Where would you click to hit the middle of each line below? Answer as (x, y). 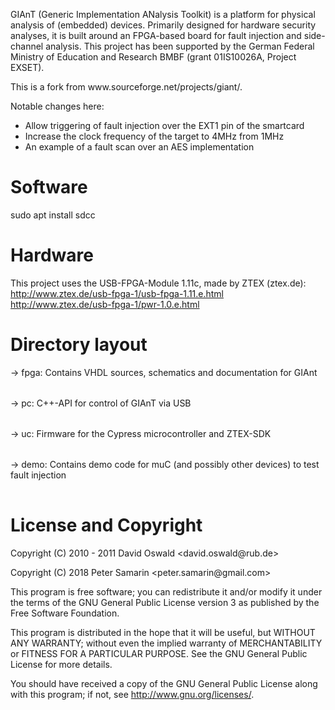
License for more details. (61, 664)
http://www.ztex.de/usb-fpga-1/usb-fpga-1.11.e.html (117, 293)
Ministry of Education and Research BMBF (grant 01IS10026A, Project (153, 57)
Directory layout (79, 345)
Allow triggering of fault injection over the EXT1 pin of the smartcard (164, 125)
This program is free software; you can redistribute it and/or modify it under (166, 591)
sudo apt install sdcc (53, 215)
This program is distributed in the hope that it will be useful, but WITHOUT (163, 632)
